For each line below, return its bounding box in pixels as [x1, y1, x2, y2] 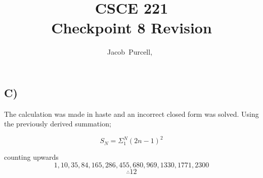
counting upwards [4, 152, 59, 162]
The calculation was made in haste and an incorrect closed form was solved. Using [4, 108, 259, 119]
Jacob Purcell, [107, 47, 153, 57]
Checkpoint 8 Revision [51, 17, 212, 38]
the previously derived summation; [4, 118, 111, 129]
